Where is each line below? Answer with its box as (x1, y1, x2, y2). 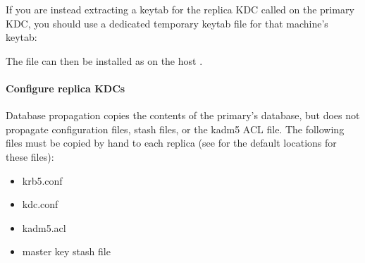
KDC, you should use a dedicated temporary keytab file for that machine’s (6, 16, 328, 30)
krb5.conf (22, 173, 63, 188)
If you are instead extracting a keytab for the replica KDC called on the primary (6, 2, 354, 16)
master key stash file (22, 244, 111, 259)
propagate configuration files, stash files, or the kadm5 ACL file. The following (6, 121, 345, 136)
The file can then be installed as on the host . (6, 53, 203, 68)
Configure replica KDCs (6, 80, 125, 95)
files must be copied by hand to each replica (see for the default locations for (6, 135, 337, 150)
